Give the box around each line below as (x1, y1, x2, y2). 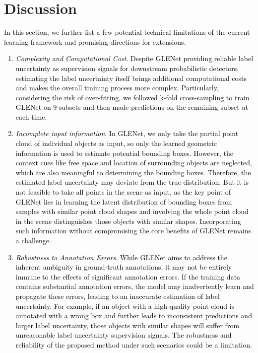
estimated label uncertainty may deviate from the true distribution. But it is (15, 177, 249, 187)
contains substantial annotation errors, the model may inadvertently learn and (15, 281, 254, 291)
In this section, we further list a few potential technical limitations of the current (4, 27, 250, 37)
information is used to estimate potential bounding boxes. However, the (15, 147, 234, 158)
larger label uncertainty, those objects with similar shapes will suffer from (15, 320, 240, 330)
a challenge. (15, 235, 51, 245)
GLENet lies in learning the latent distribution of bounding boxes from (15, 196, 232, 207)
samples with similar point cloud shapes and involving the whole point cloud (15, 206, 249, 216)
